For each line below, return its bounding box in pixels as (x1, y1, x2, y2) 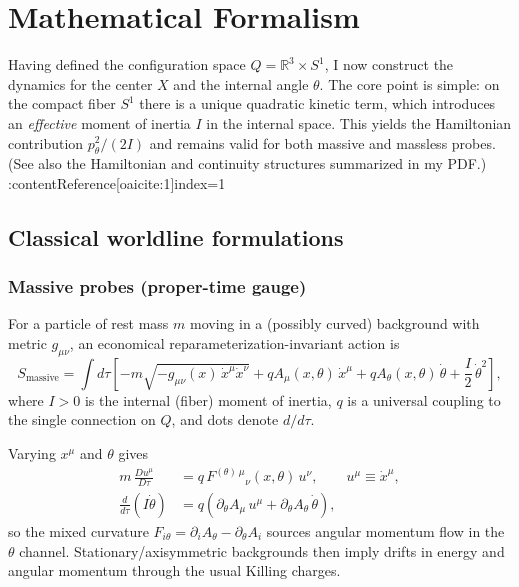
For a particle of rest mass (8, 313, 169, 334)
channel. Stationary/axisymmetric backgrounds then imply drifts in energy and (19, 540, 505, 561)
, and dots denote (171, 409, 279, 430)
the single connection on (8, 409, 156, 430)
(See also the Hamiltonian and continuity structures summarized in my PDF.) (8, 153, 487, 174)
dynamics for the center (8, 73, 153, 94)
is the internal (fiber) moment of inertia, (84, 389, 332, 410)
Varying (8, 443, 56, 464)
